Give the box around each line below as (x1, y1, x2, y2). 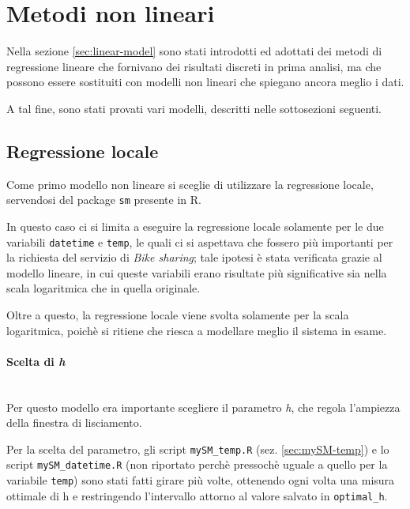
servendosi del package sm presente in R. (6, 191, 201, 208)
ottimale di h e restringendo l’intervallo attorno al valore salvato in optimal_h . (6, 487, 388, 503)
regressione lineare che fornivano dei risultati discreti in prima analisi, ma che (6, 58, 382, 74)
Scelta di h (6, 353, 66, 369)
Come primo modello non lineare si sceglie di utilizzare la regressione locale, (6, 175, 374, 192)
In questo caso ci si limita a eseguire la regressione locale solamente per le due (6, 217, 384, 234)
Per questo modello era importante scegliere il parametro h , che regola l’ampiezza (6, 398, 401, 415)
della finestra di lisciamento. (6, 414, 142, 431)
